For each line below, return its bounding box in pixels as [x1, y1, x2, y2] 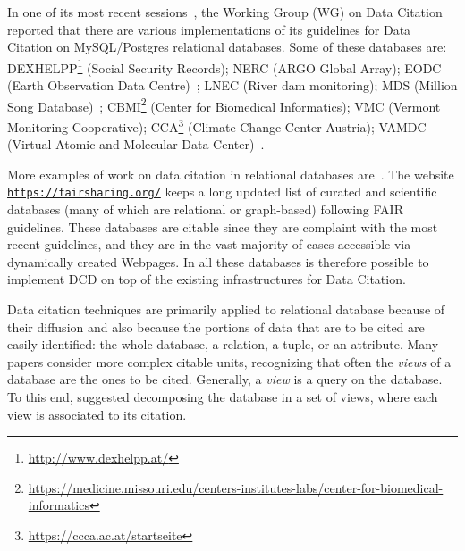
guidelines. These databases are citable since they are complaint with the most [7, 217, 438, 236]
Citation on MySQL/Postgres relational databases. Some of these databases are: [7, 38, 447, 56]
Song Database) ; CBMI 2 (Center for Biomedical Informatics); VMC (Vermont [7, 94, 441, 115]
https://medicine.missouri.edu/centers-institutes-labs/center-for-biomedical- [28, 478, 444, 497]
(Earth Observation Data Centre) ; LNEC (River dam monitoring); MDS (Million [7, 76, 458, 95]
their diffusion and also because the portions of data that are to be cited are [7, 317, 425, 336]
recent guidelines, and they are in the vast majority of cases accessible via [7, 235, 411, 254]
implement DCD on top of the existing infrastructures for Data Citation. [7, 270, 406, 288]
